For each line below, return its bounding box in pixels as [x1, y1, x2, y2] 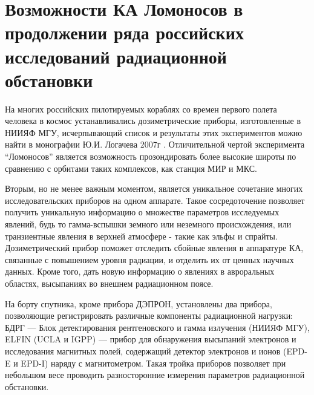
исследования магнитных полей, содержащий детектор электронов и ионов [5, 344, 281, 357]
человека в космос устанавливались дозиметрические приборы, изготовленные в [5, 114, 301, 127]
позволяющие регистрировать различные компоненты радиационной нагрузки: [5, 309, 293, 322]
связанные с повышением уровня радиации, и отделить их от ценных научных [5, 253, 294, 266]
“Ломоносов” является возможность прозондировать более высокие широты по [5, 150, 296, 163]
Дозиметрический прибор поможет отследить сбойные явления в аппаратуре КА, [5, 241, 304, 254]
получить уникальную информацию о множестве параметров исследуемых [5, 206, 280, 218]
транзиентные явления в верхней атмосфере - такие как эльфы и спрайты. [5, 229, 278, 242]
